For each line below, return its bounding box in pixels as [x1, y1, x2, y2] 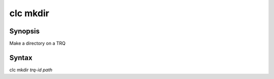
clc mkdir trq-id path [9, 66, 53, 73]
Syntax [9, 53, 32, 62]
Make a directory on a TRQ [9, 41, 66, 47]
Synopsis [9, 27, 40, 35]
